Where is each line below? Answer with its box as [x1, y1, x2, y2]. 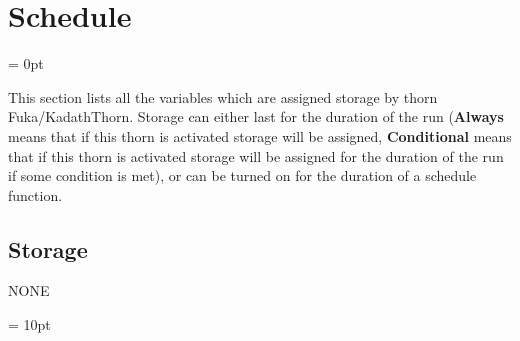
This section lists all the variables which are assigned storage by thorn [8, 86, 438, 107]
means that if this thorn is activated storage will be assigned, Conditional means [8, 125, 512, 146]
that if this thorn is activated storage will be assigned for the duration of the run [8, 145, 504, 166]
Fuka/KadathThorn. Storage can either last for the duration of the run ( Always [8, 106, 504, 127]
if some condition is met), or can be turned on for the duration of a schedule [8, 165, 477, 186]
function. [8, 184, 63, 205]
